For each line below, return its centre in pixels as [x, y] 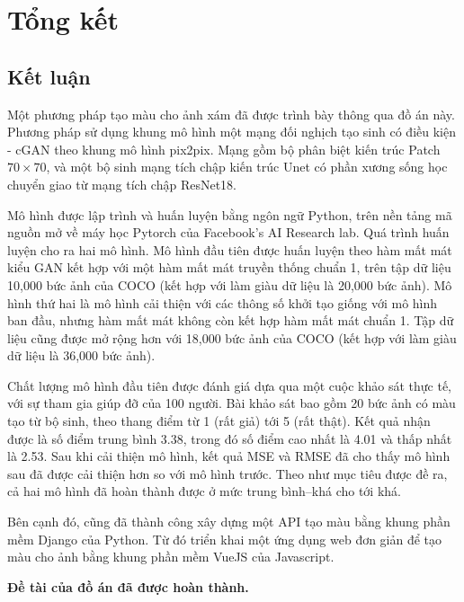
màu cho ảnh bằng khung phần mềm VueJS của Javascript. [171, 557]
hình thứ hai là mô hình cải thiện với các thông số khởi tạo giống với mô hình [223, 302]
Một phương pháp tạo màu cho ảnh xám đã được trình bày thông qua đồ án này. [231, 114]
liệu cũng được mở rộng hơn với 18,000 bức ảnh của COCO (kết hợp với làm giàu [232, 337]
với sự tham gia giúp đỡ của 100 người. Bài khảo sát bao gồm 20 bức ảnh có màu [232, 403]
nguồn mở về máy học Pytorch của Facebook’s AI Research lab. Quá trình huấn [228, 232]
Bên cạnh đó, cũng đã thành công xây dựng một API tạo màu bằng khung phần [229, 522]
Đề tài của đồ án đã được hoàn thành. [128, 586]
